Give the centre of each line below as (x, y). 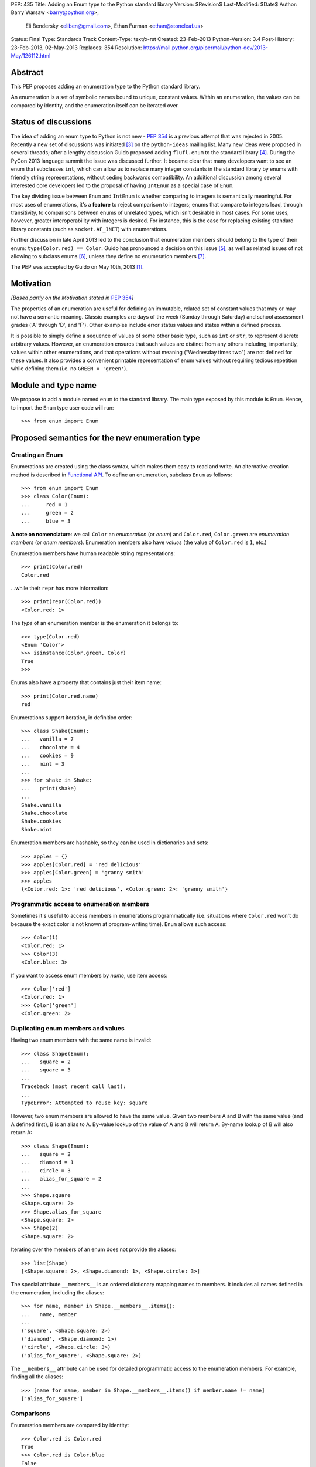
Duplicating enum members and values (68, 1028)
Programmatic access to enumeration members (80, 904)
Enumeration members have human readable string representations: (93, 553)
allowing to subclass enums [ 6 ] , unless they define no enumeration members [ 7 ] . (109, 256)
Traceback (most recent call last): (74, 1086)
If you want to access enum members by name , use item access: (89, 975)
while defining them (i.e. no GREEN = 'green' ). (69, 369)
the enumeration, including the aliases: (58, 1292)
